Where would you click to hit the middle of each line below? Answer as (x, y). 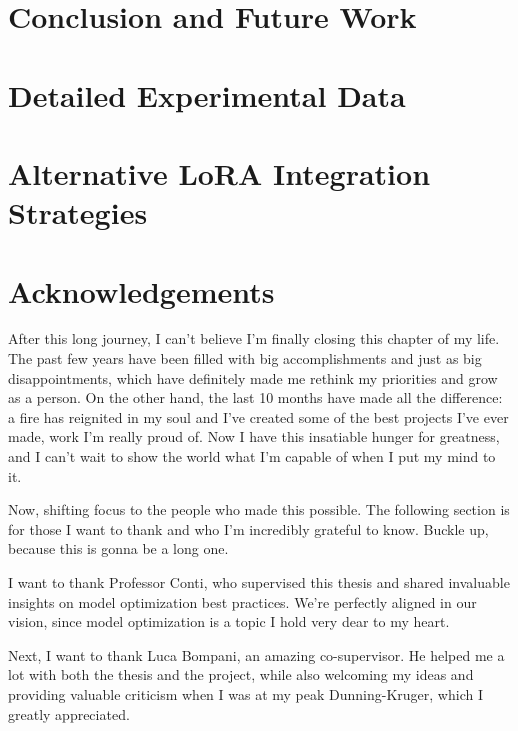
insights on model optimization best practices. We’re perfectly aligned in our (242, 601)
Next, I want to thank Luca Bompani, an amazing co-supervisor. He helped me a (256, 654)
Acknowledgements (141, 290)
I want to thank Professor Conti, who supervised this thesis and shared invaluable (259, 581)
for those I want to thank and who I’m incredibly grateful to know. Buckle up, (248, 528)
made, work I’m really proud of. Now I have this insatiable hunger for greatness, (254, 436)
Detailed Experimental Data (207, 94)
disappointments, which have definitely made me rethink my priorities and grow (253, 377)
